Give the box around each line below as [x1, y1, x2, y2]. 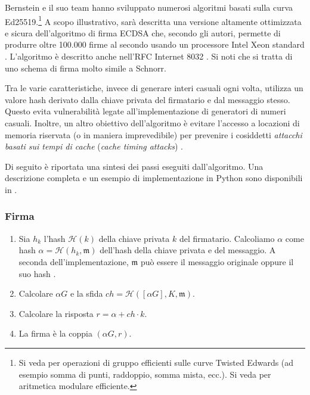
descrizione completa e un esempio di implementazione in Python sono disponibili [5, 172, 303, 184]
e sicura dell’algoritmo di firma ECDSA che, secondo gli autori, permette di [5, 26, 281, 39]
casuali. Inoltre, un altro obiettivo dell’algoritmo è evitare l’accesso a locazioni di [5, 117, 300, 129]
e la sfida [70, 287, 103, 300]
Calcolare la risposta [18, 307, 94, 319]
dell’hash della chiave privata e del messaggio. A [100, 244, 276, 256]
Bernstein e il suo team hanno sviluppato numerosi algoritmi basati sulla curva [5, 1, 293, 13]
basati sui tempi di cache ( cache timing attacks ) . [5, 140, 183, 153]
